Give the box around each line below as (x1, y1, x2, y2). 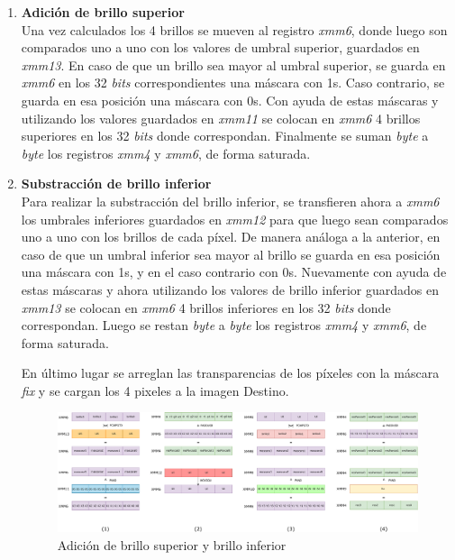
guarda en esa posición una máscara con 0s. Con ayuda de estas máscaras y (21, 90, 439, 109)
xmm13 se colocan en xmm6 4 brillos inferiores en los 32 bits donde (21, 298, 391, 317)
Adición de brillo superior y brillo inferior (57, 535, 287, 554)
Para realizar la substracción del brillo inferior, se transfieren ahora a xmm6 (21, 191, 440, 210)
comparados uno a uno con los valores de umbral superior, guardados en (21, 38, 420, 57)
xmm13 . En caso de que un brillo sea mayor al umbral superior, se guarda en (21, 55, 446, 74)
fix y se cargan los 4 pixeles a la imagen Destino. (21, 381, 289, 399)
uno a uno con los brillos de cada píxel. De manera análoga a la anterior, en (21, 227, 441, 246)
